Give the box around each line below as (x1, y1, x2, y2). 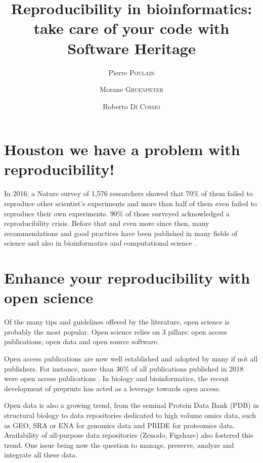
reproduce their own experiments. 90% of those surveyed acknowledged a (4, 208, 230, 218)
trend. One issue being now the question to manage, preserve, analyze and (4, 439, 234, 450)
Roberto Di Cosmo (103, 101, 160, 111)
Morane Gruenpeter (100, 84, 163, 95)
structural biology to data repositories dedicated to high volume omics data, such (4, 410, 256, 421)
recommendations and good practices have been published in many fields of (4, 227, 238, 238)
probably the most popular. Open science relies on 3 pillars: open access (4, 326, 227, 337)
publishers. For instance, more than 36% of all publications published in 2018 (4, 363, 244, 374)
